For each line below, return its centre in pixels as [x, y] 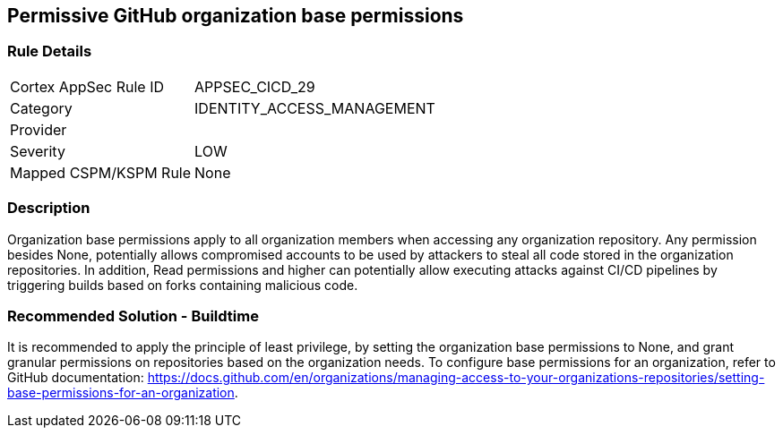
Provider [39, 129]
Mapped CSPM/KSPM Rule [101, 172]
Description [49, 208]
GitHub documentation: [76, 378]
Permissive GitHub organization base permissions [236, 16]
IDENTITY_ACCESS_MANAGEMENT [315, 108]
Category [41, 108]
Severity [38, 151]
